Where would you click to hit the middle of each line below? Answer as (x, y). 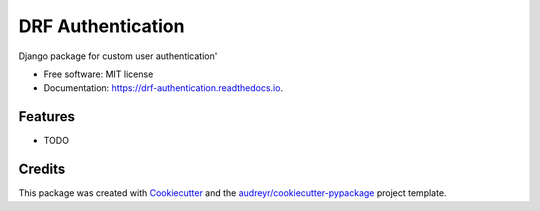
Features (46, 116)
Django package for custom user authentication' (118, 56)
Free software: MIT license (98, 74)
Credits (42, 169)
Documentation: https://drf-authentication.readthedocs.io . (163, 88)
